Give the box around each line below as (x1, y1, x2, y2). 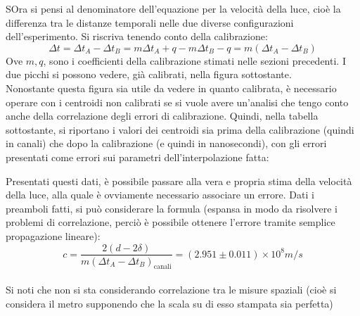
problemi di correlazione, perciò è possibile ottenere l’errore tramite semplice (6, 215, 335, 229)
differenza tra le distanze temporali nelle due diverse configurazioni (6, 15, 294, 30)
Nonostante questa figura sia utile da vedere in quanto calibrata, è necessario (6, 80, 337, 95)
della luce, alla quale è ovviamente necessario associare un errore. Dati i (6, 187, 314, 202)
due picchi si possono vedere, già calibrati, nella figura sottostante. (6, 67, 292, 82)
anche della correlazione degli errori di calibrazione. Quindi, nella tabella (6, 108, 319, 123)
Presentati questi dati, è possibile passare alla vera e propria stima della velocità (6, 173, 352, 188)
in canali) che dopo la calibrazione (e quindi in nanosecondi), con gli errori (6, 136, 327, 151)
